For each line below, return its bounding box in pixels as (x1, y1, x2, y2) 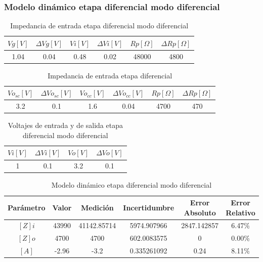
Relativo (226, 207, 255, 217)
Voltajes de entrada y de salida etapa (8, 120, 123, 130)
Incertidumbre (123, 202, 174, 212)
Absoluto (184, 207, 216, 217)
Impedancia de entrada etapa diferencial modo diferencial (10, 20, 189, 31)
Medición (80, 202, 114, 212)
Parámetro (8, 202, 46, 212)
